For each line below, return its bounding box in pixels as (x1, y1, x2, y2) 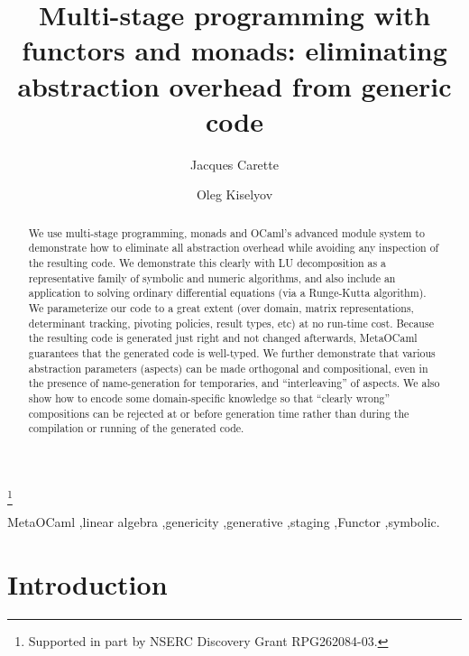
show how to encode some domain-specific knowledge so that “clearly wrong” (28, 390, 391, 405)
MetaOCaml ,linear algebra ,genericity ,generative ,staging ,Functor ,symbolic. (7, 513, 440, 531)
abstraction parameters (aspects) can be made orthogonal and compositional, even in (28, 360, 428, 375)
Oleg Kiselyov (196, 185, 273, 204)
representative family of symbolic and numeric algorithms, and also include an (28, 270, 396, 285)
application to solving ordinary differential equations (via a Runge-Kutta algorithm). (28, 285, 427, 300)
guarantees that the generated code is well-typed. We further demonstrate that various (28, 345, 436, 360)
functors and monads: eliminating (22, 32, 447, 69)
